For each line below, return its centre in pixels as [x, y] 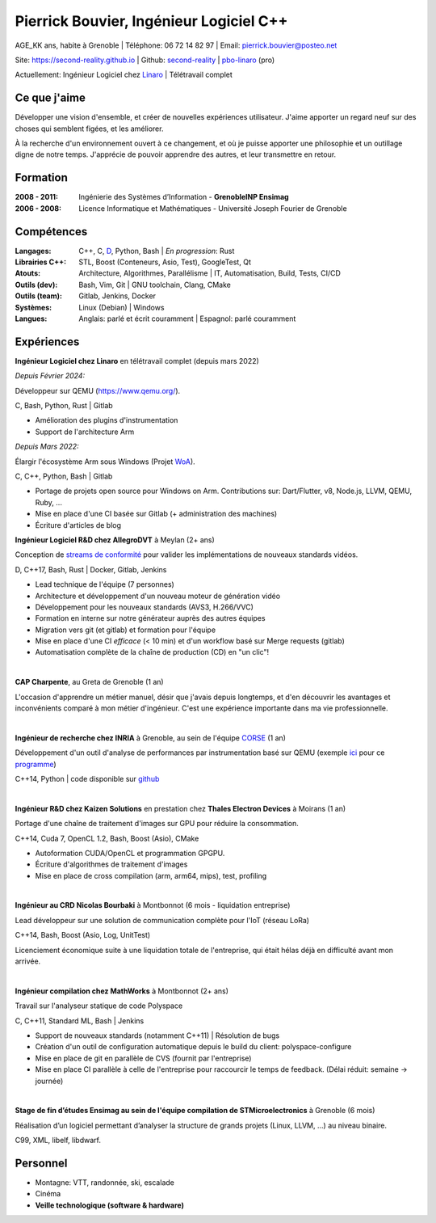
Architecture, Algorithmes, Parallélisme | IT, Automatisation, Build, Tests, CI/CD [210, 273]
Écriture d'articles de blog [78, 525]
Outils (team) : [38, 296]
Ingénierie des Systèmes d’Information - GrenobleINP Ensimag [184, 197]
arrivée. [28, 961]
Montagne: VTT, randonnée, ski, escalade [105, 1183]
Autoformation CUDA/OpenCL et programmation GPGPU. [130, 853]
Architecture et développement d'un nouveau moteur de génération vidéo [158, 596]
